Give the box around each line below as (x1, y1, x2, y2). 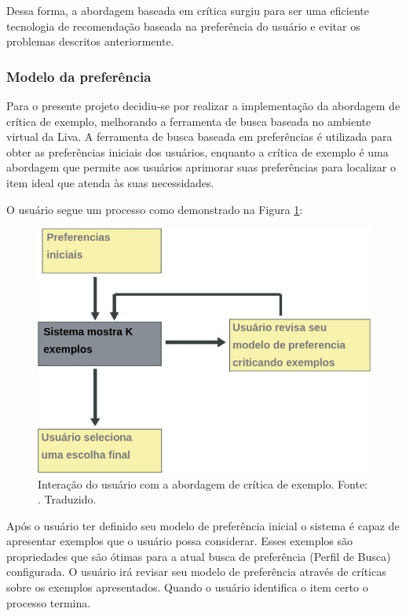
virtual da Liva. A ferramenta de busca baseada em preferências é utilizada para (6, 128, 393, 145)
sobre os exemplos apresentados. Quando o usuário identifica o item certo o (6, 579, 368, 596)
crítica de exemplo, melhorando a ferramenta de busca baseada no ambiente (6, 113, 371, 129)
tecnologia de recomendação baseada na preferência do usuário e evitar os (6, 17, 360, 34)
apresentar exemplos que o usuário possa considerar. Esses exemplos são (6, 533, 353, 549)
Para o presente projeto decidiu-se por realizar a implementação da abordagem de (6, 98, 401, 113)
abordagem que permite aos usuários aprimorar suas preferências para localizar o (6, 159, 396, 175)
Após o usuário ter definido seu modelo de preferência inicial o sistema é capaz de (6, 517, 400, 533)
